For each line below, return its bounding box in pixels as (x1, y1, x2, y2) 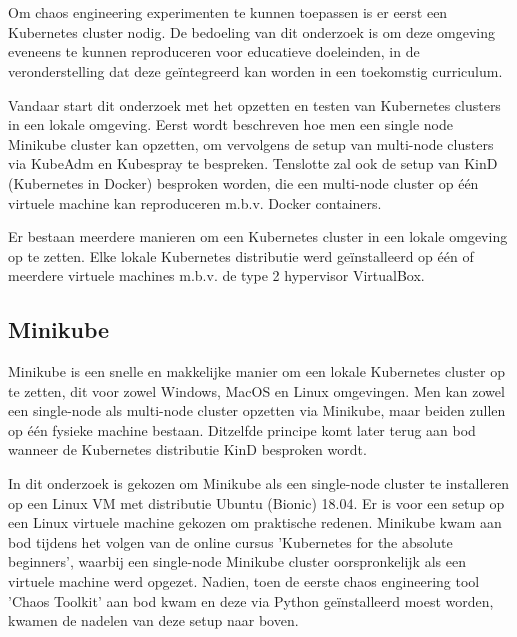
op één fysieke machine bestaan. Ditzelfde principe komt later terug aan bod (8, 419, 476, 440)
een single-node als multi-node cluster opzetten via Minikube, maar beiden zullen (8, 400, 506, 421)
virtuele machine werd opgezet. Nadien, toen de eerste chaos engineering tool (8, 571, 480, 592)
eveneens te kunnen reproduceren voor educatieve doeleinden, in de (8, 41, 420, 62)
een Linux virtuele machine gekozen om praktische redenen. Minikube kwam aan (8, 512, 502, 533)
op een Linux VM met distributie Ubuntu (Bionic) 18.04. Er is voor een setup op (8, 492, 505, 513)
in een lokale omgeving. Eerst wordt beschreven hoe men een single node (8, 114, 454, 135)
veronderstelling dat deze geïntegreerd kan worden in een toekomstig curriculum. (8, 60, 503, 81)
